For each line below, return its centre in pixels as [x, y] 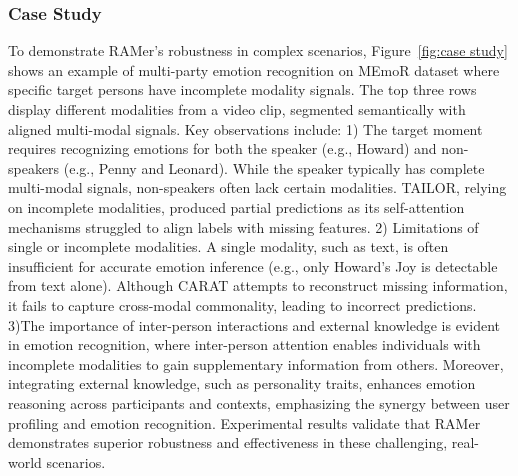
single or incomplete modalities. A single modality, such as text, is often [228, 246]
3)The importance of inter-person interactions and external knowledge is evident [254, 324]
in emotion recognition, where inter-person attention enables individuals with [244, 344]
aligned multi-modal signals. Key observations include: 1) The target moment [245, 128]
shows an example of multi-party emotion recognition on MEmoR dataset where [254, 69]
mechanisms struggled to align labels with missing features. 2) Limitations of [243, 226]
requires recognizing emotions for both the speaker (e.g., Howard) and [222, 148]
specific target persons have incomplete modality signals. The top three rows [242, 89]
